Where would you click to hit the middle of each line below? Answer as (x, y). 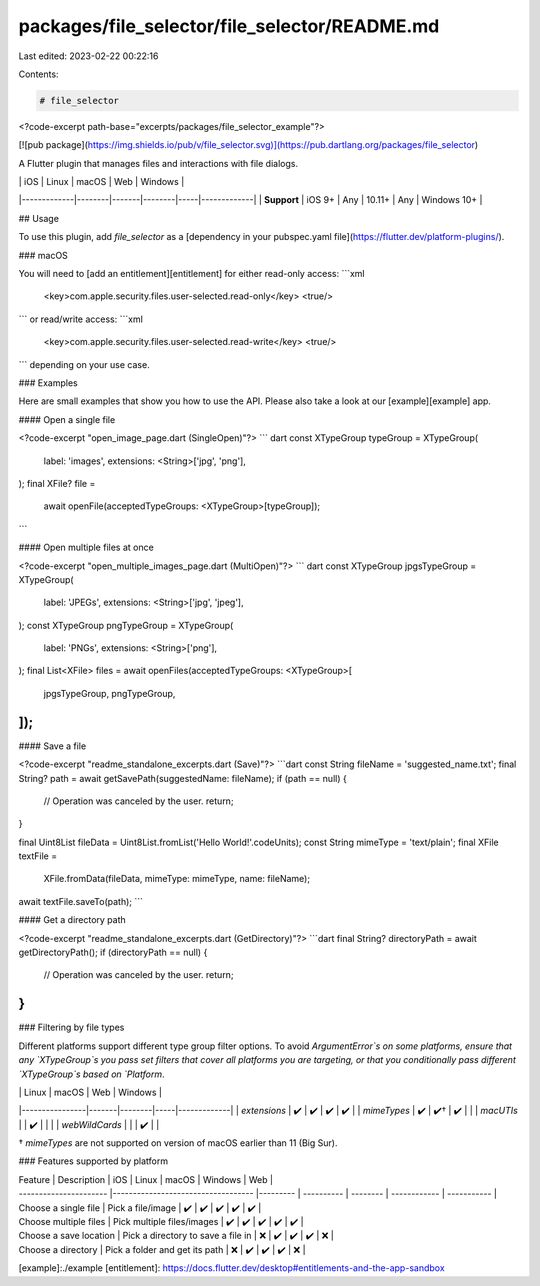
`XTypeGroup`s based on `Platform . (91, 1074)
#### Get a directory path (72, 920)
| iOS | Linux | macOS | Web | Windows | (101, 182)
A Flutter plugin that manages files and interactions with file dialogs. (158, 163)
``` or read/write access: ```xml (81, 319)
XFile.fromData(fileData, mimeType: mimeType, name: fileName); (176, 879)
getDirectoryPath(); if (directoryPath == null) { (113, 952)
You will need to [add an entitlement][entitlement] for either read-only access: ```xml (191, 274)
